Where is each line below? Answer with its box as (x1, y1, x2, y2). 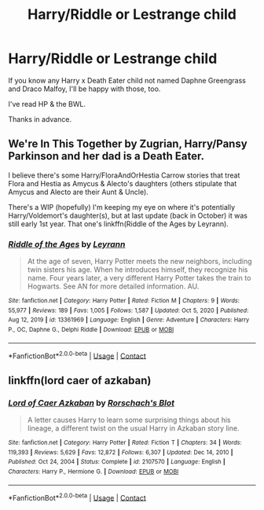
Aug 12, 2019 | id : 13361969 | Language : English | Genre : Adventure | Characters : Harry (8, 316, 250, 324)
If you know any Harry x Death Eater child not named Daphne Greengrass (8, 75, 246, 85)
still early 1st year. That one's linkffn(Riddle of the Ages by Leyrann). (8, 218, 229, 229)
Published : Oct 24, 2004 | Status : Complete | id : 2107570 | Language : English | (8, 458, 225, 466)
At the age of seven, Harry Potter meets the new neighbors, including (27, 257, 253, 266)
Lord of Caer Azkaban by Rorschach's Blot (8, 397, 175, 408)
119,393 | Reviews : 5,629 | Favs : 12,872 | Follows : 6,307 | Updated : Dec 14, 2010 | (8, 448, 233, 457)
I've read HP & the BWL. (8, 99, 86, 108)
